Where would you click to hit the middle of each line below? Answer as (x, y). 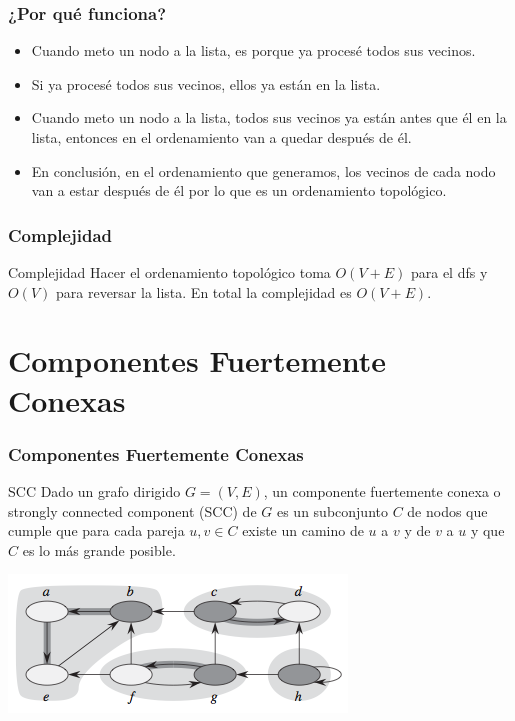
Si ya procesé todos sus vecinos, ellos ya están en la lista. (206, 83)
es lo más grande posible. (99, 549)
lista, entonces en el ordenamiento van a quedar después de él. (221, 137)
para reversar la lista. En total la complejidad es (203, 291)
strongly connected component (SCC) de (132, 510)
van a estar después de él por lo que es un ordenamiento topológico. (239, 190)
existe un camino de (303, 530)
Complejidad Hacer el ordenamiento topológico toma (169, 272)
